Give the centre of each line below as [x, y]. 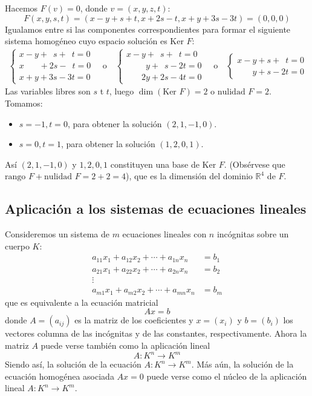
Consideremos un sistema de [57, 234]
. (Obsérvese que [255, 164]
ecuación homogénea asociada [60, 376]
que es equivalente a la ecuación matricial [82, 302]
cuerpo [17, 246]
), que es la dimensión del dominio [189, 176]
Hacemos [21, 8]
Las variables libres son [48, 91]
